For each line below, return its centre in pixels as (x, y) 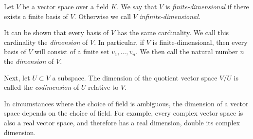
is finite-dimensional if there (207, 6)
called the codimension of (42, 87)
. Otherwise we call (102, 16)
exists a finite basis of (36, 16)
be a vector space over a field (65, 6)
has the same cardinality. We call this (173, 32)
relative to (103, 87)
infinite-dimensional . (170, 16)
